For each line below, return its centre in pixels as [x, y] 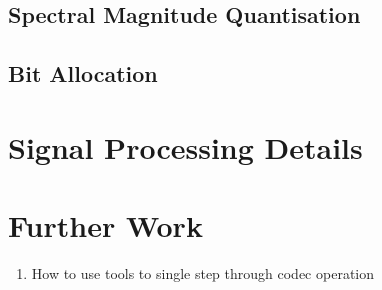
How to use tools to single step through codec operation [202, 273]
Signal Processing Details [185, 146]
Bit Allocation [83, 73]
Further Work [105, 225]
